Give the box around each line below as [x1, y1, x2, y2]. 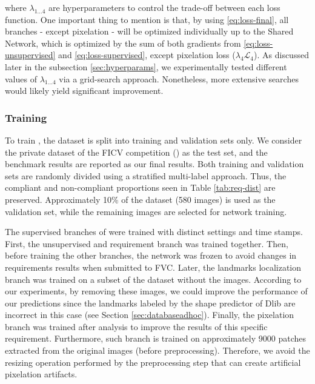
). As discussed [254, 48, 309, 61]
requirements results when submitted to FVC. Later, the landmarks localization [5, 260, 302, 273]
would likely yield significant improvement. [5, 84, 164, 97]
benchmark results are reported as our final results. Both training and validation [5, 157, 304, 170]
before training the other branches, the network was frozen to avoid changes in [5, 249, 297, 262]
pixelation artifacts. [5, 368, 78, 380]
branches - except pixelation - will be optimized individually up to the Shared [5, 25, 294, 38]
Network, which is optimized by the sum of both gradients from [5, 36, 241, 49]
